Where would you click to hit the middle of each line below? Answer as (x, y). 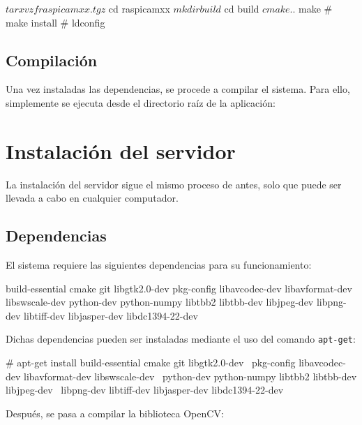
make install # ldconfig (55, 22)
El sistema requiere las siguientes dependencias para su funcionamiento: (159, 265)
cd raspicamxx (139, 8)
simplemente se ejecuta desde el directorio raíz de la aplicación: (141, 102)
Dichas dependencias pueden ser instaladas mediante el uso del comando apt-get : (181, 339)
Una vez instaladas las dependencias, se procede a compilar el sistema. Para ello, (178, 89)
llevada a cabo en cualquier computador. (92, 198)
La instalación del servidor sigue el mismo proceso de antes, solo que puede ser (174, 184)
